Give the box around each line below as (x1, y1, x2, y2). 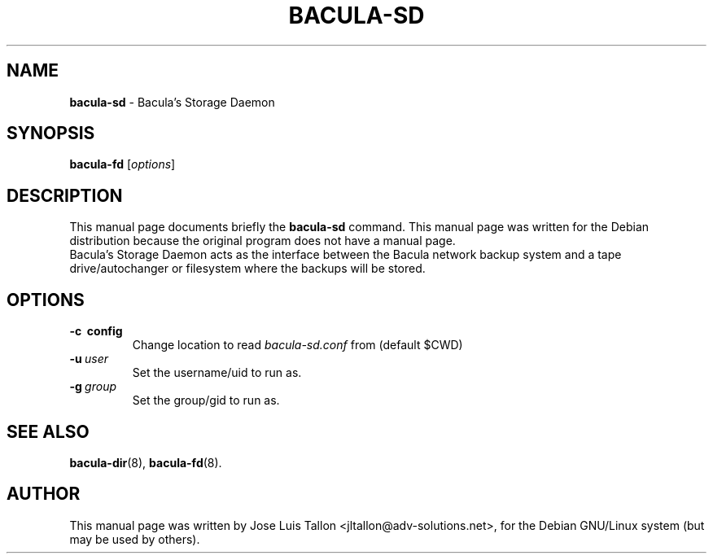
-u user (69, 352, 108, 366)
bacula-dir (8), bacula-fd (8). (69, 455, 222, 470)
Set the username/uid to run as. (132, 365, 302, 380)
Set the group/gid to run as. (132, 393, 280, 408)
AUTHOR (7, 483, 81, 505)
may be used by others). (69, 532, 200, 546)
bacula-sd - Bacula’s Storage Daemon (69, 94, 275, 109)
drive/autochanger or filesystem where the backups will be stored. (69, 261, 426, 276)
